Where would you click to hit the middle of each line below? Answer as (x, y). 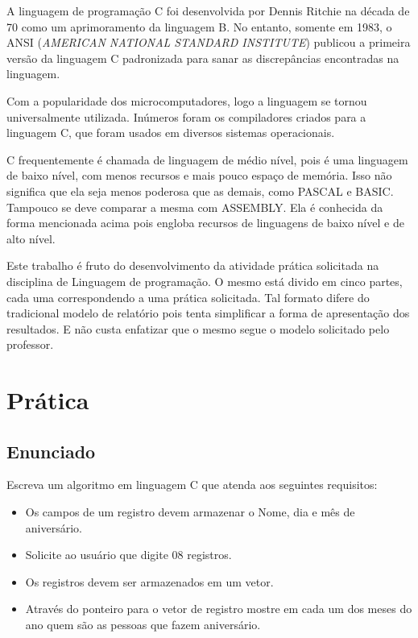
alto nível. (31, 238)
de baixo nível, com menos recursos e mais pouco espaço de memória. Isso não (199, 175)
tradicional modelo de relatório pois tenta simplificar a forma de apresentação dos (208, 313)
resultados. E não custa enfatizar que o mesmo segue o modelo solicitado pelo (198, 328)
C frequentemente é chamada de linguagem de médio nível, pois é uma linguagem (207, 159)
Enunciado (51, 451)
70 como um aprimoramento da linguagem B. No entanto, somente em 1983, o (199, 26)
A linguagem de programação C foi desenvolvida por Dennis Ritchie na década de (208, 10)
